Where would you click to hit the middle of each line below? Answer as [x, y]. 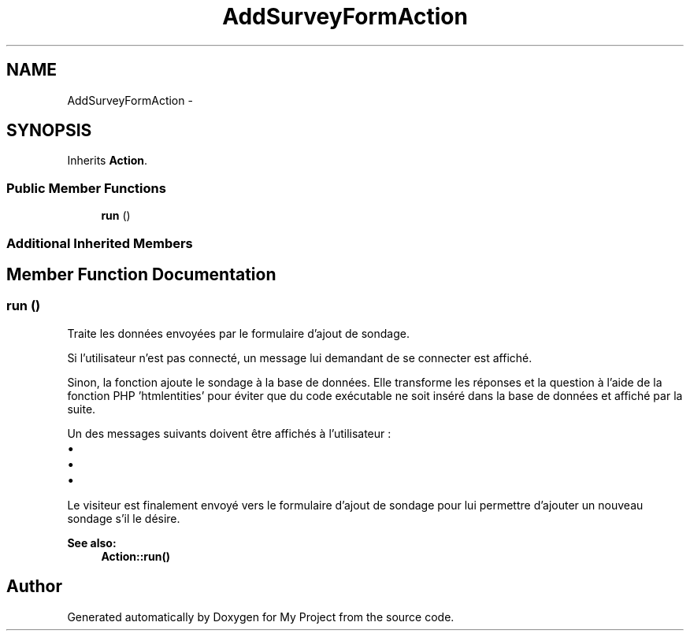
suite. [82, 409]
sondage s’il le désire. [124, 518]
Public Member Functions [86, 188]
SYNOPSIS [49, 131]
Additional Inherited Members [100, 243]
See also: [92, 543]
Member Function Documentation [141, 274]
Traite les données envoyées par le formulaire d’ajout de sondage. [238, 333]
